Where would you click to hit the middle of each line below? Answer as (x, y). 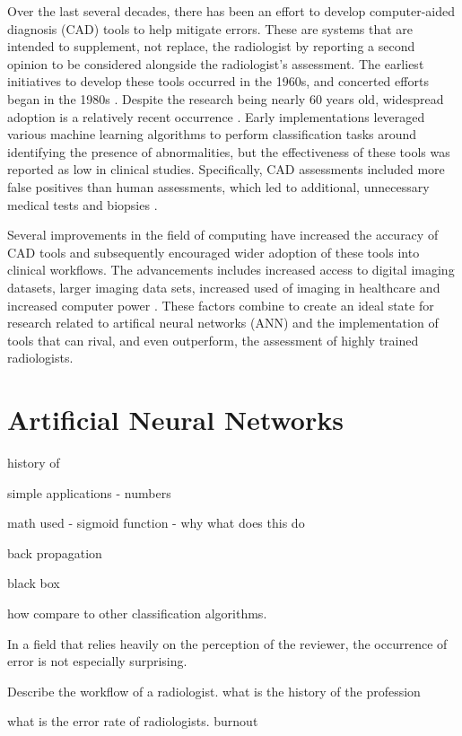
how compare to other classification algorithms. (137, 613)
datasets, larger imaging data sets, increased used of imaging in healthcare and (224, 287)
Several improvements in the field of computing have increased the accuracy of (223, 235)
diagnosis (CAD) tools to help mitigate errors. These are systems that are (210, 28)
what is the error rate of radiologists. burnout (133, 721)
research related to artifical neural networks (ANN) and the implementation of (223, 323)
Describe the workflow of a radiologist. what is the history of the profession (214, 691)
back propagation (55, 552)
